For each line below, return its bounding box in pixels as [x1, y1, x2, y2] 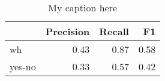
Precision [45, 24, 90, 38]
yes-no [10, 60, 36, 73]
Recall [99, 24, 129, 38]
